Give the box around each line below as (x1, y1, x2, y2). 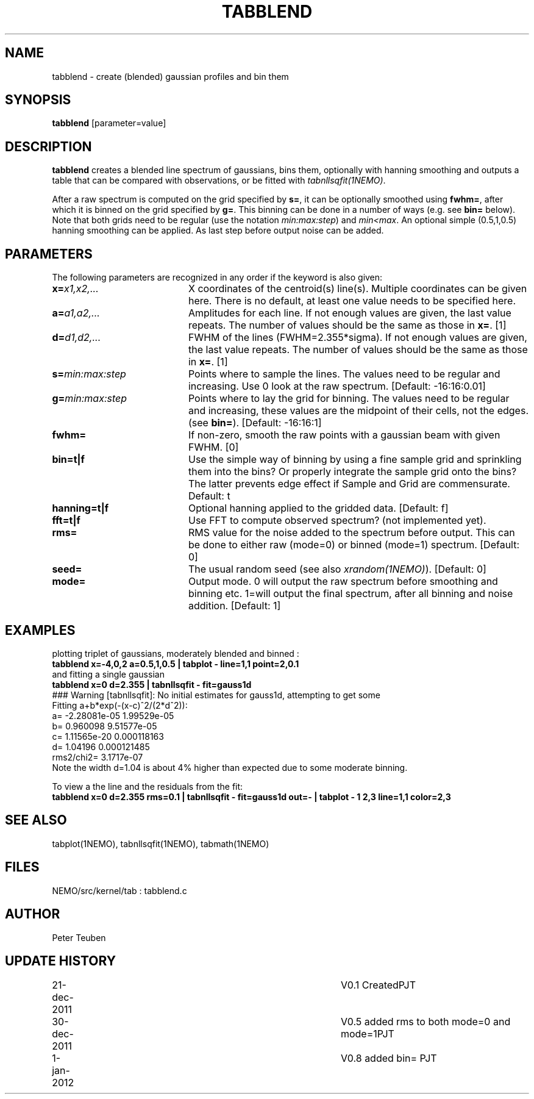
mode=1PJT (340, 1028, 394, 1040)
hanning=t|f (52, 502, 109, 515)
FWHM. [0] (188, 441, 239, 454)
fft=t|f (52, 514, 80, 527)
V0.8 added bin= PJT (340, 1052, 437, 1065)
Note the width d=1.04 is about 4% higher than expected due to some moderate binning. (52, 762, 408, 773)
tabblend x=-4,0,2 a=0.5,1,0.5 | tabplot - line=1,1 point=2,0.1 (52, 658, 299, 669)
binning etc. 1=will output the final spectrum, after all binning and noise (188, 587, 513, 600)
